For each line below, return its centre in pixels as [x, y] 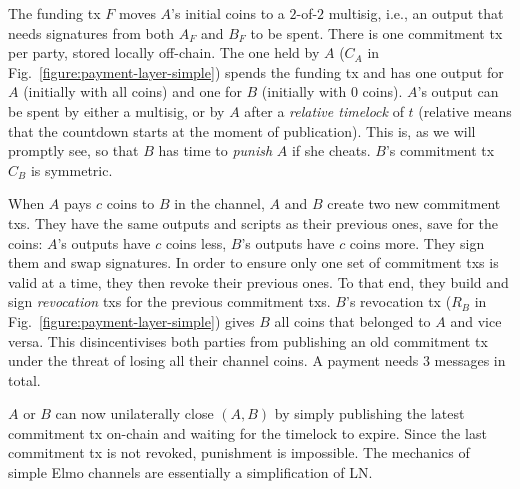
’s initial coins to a [228, 13]
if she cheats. [331, 150]
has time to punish [215, 150]
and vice [476, 320]
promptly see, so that [73, 150]
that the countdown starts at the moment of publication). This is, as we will [242, 130]
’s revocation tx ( [399, 301]
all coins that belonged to [352, 320]
